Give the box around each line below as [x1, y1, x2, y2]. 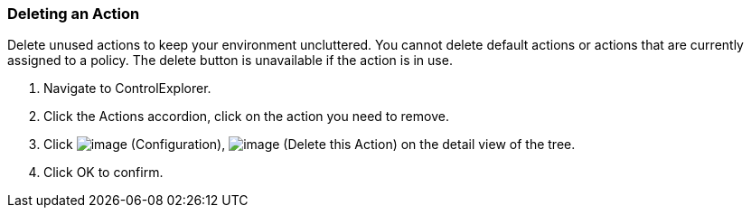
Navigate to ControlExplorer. [43, 80, 211, 97]
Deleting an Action [7, 5, 140, 23]
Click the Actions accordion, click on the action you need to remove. [43, 108, 449, 125]
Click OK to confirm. [43, 164, 164, 181]
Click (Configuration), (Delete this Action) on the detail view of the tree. [43, 136, 576, 153]
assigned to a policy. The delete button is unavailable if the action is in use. [7, 52, 453, 69]
